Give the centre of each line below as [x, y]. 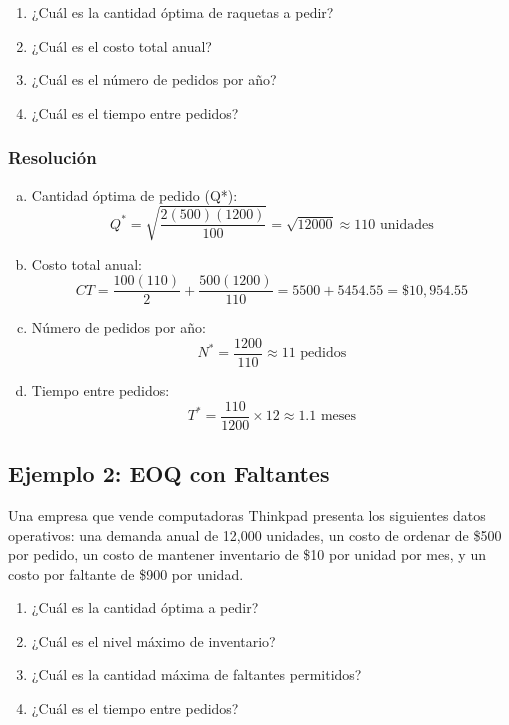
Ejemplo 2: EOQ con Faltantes [169, 473]
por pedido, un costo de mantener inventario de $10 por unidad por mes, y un [247, 554]
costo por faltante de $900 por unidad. [126, 573]
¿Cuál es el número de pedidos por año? [154, 79]
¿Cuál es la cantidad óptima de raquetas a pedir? [182, 12]
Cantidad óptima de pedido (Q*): [134, 194]
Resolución [52, 157]
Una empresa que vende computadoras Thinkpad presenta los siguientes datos [247, 514]
